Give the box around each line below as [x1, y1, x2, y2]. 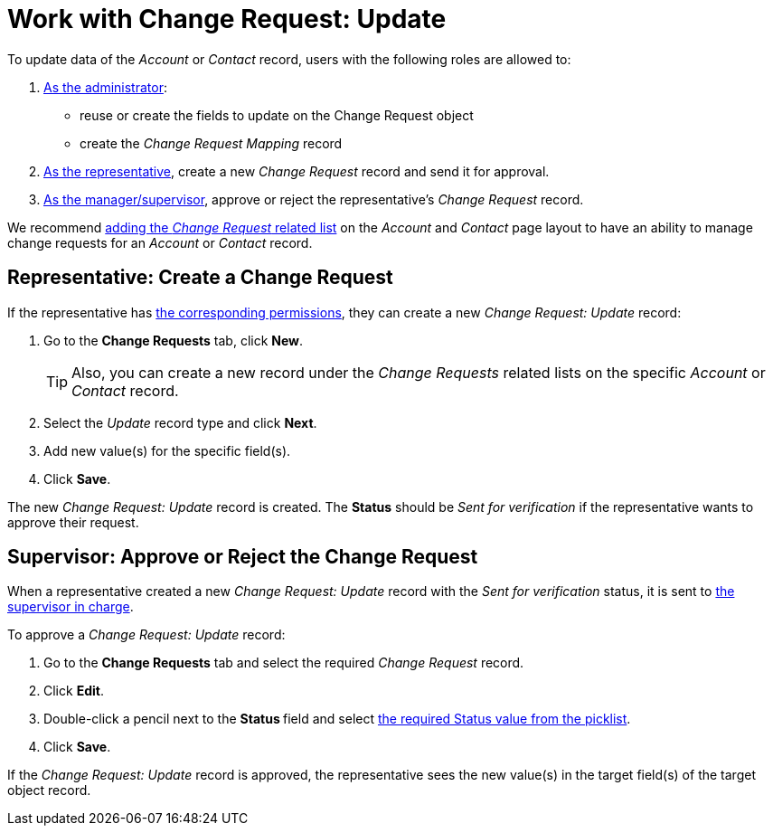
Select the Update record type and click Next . [43, 414, 317, 431]
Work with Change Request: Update [7, 4, 447, 34]
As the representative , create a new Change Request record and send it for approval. [43, 163, 550, 179]
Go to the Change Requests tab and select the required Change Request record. [43, 655, 524, 671]
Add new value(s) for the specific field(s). [43, 442, 291, 459]
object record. [7, 782, 91, 799]
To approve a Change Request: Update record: [7, 627, 286, 643]
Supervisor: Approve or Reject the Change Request [7, 545, 478, 569]
